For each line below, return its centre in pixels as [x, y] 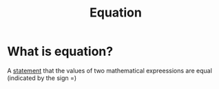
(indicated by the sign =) [42, 78]
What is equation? [60, 51]
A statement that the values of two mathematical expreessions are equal [109, 70]
